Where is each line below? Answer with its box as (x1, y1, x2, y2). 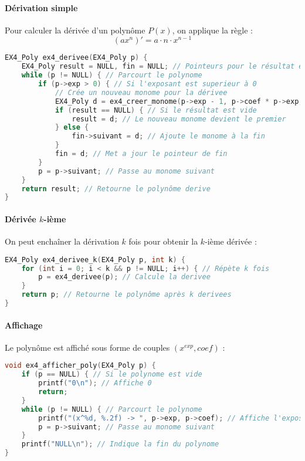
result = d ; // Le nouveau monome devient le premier (72, 114, 286, 123)
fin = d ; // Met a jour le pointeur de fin (55, 150, 228, 158)
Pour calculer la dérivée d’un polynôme (5, 23, 145, 36)
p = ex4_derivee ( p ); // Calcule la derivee (38, 273, 211, 282)
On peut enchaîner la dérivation (5, 235, 119, 248)
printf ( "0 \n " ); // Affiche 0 (38, 379, 152, 388)
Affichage (5, 318, 43, 331)
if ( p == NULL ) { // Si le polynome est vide (21, 370, 202, 379)
